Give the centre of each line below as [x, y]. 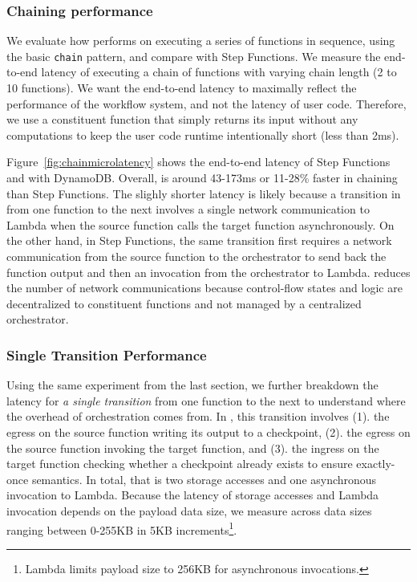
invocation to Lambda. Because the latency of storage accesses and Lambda [193, 495]
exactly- [376, 464]
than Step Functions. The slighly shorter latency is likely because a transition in [204, 193]
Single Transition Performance [107, 354]
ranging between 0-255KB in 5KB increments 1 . [122, 528]
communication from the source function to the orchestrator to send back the [196, 256]
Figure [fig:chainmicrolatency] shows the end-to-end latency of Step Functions [198, 162]
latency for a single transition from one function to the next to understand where [206, 400]
